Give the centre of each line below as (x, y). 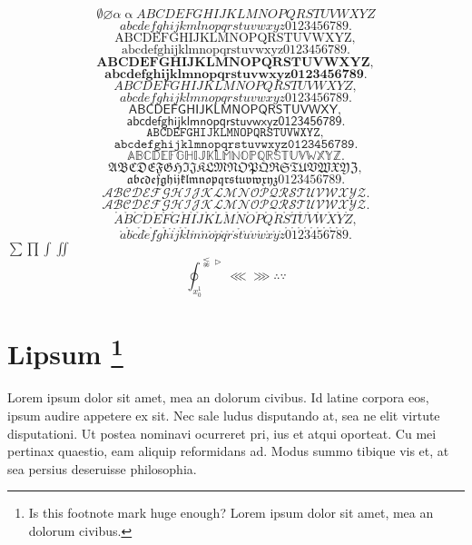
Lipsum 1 (65, 352)
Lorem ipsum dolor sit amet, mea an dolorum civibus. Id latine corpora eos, (218, 397)
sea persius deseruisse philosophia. (102, 468)
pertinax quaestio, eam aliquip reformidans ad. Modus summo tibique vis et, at (228, 451)
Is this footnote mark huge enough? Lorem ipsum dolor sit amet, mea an (231, 513)
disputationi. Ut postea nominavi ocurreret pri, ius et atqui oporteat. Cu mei (222, 433)
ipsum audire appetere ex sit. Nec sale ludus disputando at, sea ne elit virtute (224, 415)
